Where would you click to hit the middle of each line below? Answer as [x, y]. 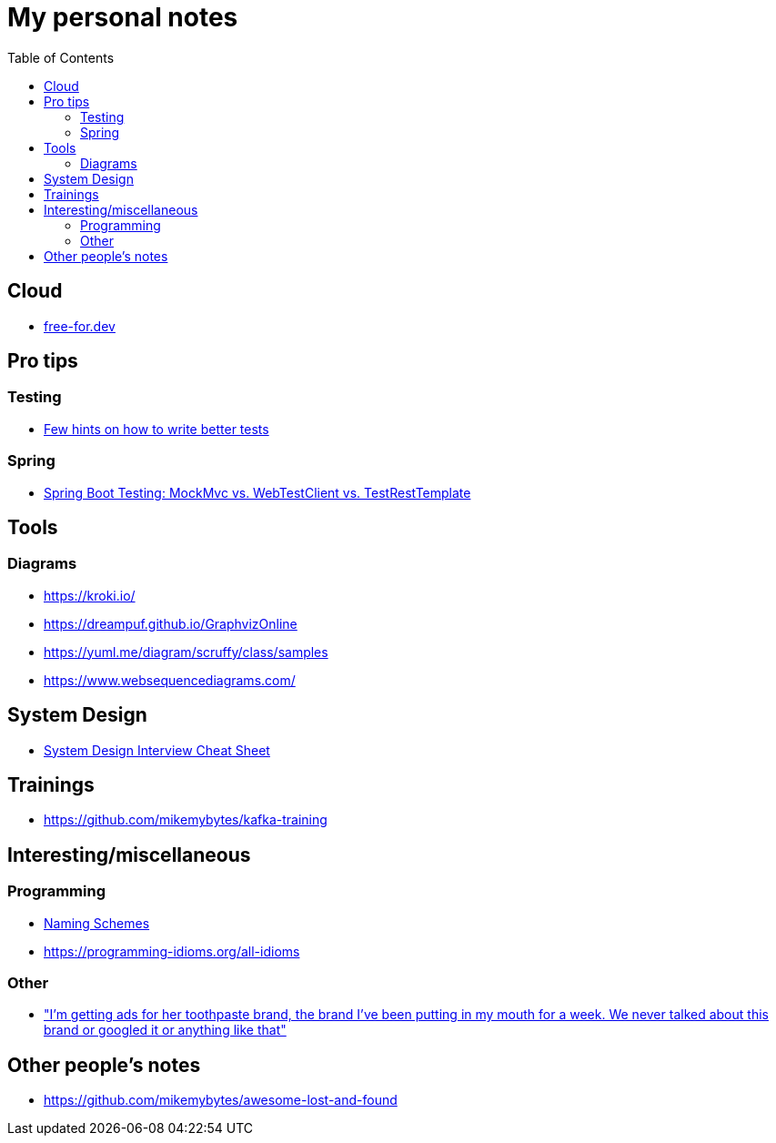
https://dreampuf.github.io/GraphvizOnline [171, 623]
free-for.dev [80, 326]
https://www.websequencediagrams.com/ [170, 680]
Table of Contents [61, 57]
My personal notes [123, 17]
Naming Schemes [97, 923]
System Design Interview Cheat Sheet [157, 750]
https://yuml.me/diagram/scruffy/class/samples [186, 652]
